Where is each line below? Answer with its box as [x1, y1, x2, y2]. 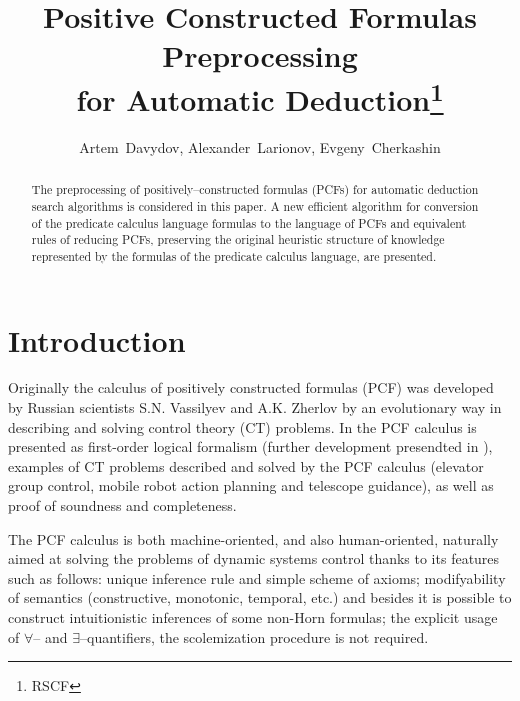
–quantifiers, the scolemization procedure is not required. [79, 626, 429, 647]
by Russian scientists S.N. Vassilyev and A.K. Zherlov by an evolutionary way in [8, 397, 502, 418]
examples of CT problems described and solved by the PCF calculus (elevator [8, 455, 484, 476]
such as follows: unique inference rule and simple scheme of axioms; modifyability [8, 567, 506, 588]
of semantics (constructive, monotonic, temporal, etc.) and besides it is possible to [8, 587, 512, 608]
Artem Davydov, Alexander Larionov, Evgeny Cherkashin [79, 136, 441, 157]
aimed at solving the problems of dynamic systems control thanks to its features [8, 548, 500, 569]
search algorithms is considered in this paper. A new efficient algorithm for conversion [31, 197, 479, 214]
